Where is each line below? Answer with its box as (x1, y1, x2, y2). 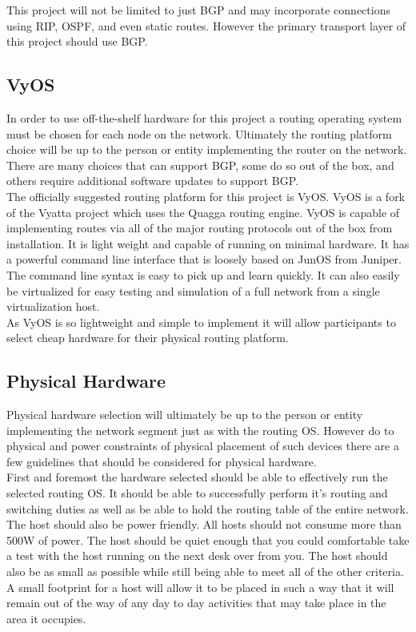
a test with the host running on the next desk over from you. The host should (6, 547, 388, 564)
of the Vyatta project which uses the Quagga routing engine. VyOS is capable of (6, 203, 400, 220)
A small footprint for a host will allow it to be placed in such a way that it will (6, 578, 394, 595)
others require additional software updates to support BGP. (6, 172, 299, 189)
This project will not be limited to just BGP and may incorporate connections (6, 2, 390, 18)
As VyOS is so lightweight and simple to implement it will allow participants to (6, 313, 396, 330)
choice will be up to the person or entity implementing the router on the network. (6, 141, 407, 158)
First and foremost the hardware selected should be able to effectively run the (6, 469, 388, 485)
